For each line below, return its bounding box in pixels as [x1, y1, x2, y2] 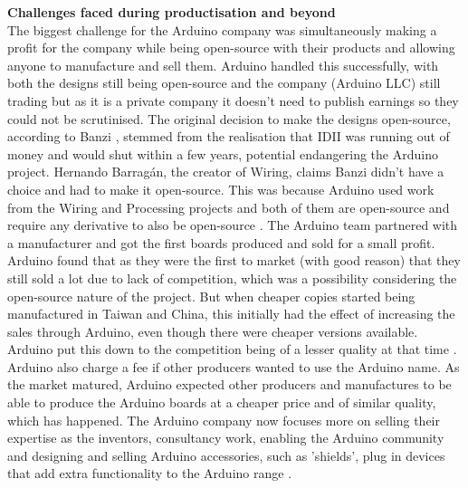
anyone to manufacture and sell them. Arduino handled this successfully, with [7, 55, 439, 74]
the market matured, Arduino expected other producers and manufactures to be [7, 375, 452, 394]
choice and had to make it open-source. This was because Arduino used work [7, 179, 435, 198]
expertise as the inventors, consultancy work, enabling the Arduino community [7, 428, 444, 447]
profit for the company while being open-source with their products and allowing [7, 38, 455, 57]
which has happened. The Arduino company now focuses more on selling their [7, 410, 440, 429]
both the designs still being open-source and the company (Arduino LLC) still [7, 73, 441, 92]
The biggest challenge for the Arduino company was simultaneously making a [7, 20, 437, 39]
